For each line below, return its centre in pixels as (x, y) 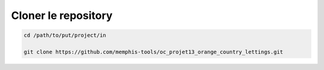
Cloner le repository (62, 15)
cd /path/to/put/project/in (65, 35)
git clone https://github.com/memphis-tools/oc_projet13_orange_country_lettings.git (153, 52)
